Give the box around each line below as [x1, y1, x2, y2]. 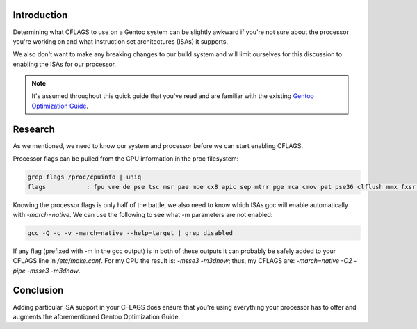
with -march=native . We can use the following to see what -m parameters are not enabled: [13, 210, 273, 218]
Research [13, 123, 56, 135]
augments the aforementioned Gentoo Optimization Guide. [13, 312, 181, 321]
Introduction [13, 9, 68, 21]
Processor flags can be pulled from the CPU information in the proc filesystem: [13, 154, 239, 163]
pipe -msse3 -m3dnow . [13, 266, 81, 275]
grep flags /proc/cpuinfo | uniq [27, 173, 142, 181]
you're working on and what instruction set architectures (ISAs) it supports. [13, 37, 229, 45]
